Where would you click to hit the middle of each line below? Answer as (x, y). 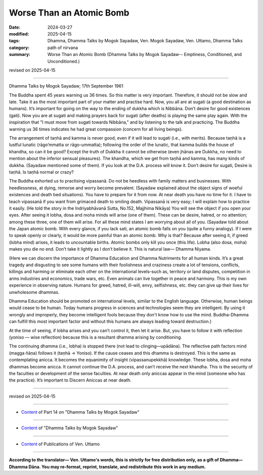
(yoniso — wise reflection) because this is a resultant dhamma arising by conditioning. (95, 337)
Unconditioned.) (64, 61)
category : (19, 47)
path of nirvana (63, 47)
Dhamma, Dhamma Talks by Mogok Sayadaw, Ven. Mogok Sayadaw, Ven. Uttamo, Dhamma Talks (145, 41)
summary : (20, 55)
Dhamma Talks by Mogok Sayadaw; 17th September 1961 (66, 86)
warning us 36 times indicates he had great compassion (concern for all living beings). (96, 129)
